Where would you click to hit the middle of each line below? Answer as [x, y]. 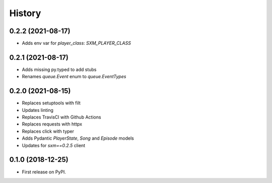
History [25, 13]
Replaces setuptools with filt [51, 103]
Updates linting [38, 110]
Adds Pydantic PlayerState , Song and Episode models [78, 138]
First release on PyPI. [44, 172]
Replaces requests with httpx [52, 124]
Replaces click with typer [48, 131]
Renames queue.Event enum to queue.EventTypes [74, 77]
